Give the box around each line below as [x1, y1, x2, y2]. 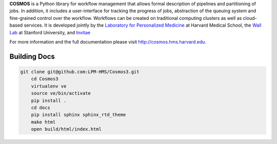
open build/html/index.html [31, 126, 102, 132]
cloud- [243, 15, 257, 21]
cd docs [31, 105, 51, 110]
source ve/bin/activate [31, 90, 91, 96]
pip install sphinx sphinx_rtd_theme [31, 112, 126, 118]
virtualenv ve [31, 83, 67, 89]
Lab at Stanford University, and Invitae [9, 29, 91, 35]
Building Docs [9, 52, 55, 61]
